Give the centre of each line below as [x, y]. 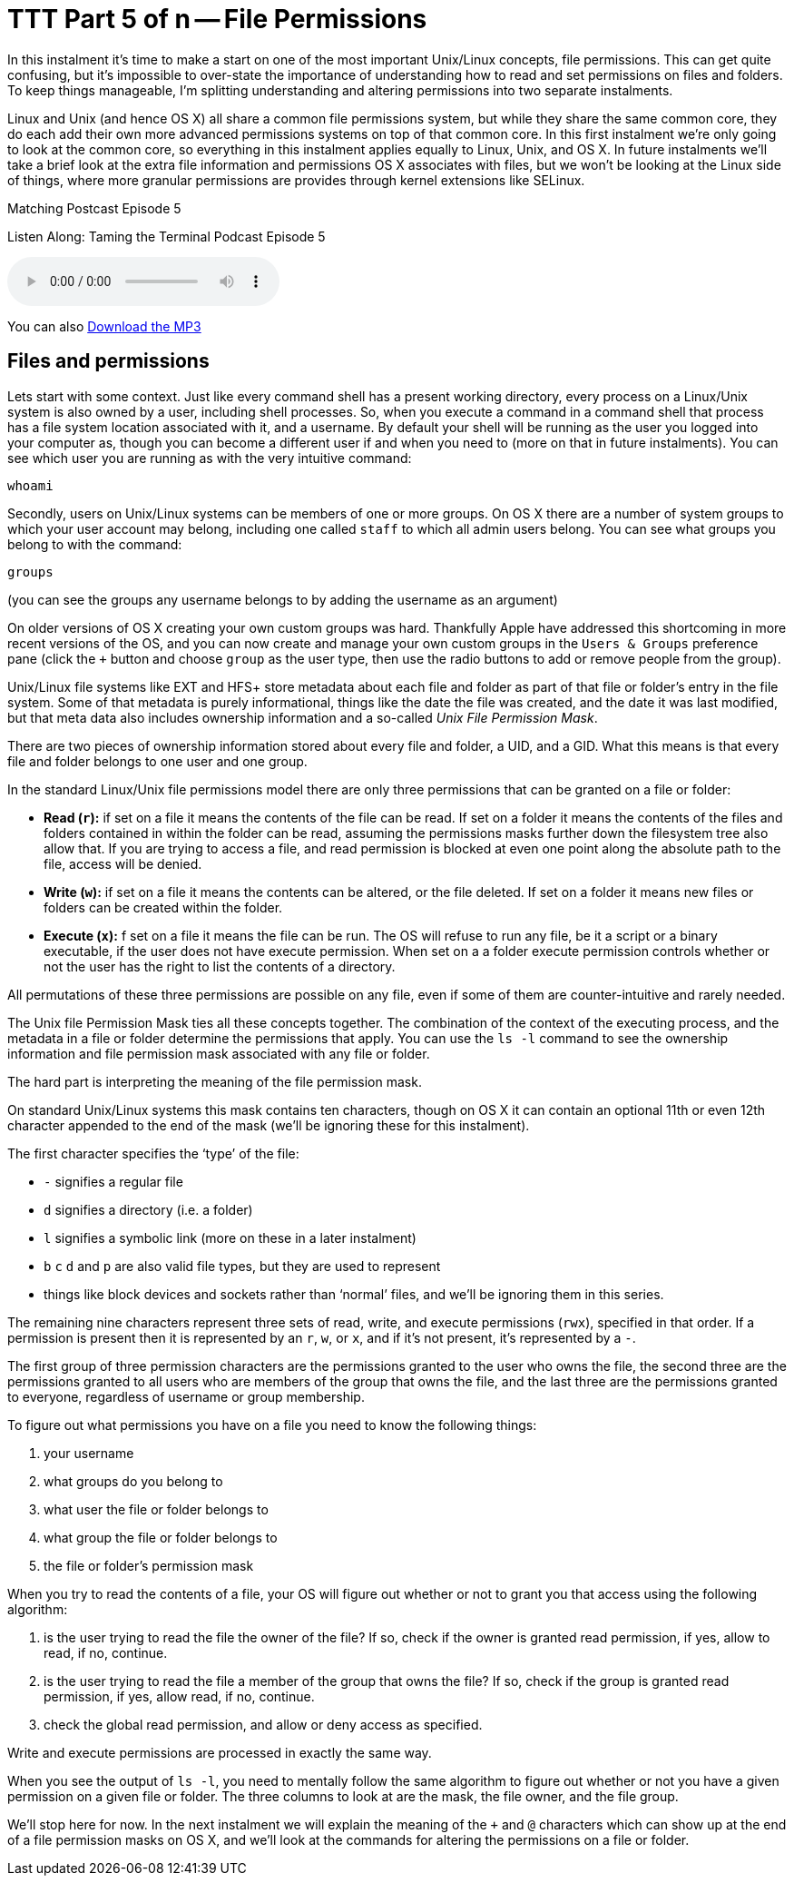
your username [89, 1453]
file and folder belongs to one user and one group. [157, 761]
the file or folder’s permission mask [149, 1565]
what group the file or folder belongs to [161, 1537]
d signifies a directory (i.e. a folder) [148, 1209]
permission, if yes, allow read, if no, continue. [179, 1696]
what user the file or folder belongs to [156, 1509]
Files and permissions [108, 361]
